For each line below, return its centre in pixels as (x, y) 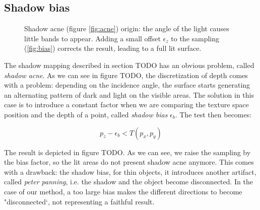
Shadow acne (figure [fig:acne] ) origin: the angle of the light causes (127, 28)
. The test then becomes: (213, 114)
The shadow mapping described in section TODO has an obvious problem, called (129, 65)
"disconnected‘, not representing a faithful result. (79, 201)
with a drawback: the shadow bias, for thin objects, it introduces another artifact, (130, 171)
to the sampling (195, 38)
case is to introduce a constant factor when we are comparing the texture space (126, 104)
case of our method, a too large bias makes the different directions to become (123, 191)
